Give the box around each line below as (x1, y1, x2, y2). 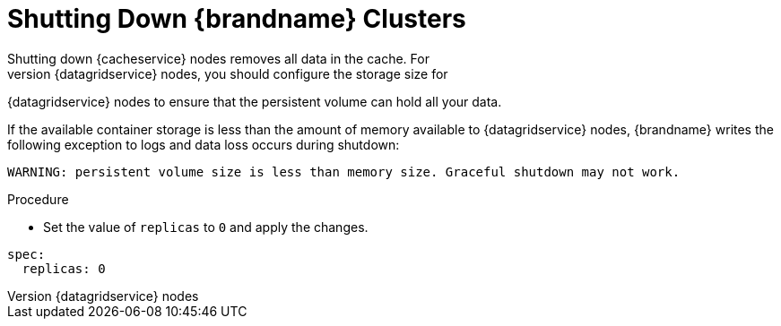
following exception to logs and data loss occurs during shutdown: (7, 136, 400, 152)
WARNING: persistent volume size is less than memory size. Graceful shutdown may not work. (7, 164, 681, 179)
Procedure (7, 191, 69, 207)
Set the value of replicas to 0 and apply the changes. (43, 219, 369, 235)
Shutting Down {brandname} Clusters (7, 4, 466, 34)
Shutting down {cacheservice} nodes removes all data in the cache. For (7, 50, 430, 66)
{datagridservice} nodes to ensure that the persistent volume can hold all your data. (7, 93, 502, 109)
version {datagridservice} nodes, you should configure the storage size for (7, 65, 448, 81)
